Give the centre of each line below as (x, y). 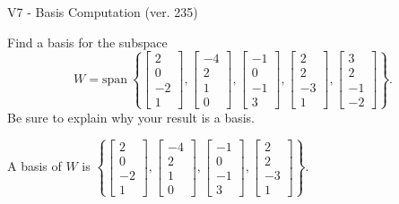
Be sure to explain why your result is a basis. (131, 117)
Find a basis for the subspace (87, 42)
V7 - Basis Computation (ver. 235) (103, 12)
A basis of (35, 166)
